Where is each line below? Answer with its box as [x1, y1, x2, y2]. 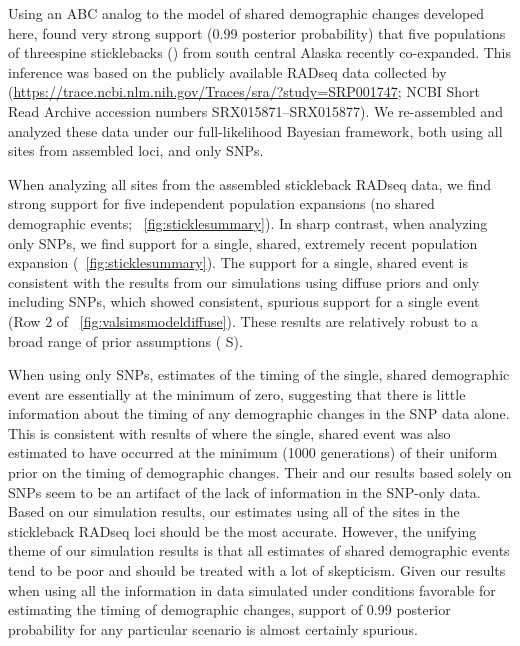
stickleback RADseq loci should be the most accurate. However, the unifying [8, 520, 477, 541]
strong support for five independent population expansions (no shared [8, 193, 435, 214]
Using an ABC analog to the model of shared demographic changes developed [8, 3, 485, 23]
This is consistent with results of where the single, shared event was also [8, 422, 451, 443]
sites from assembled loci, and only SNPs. [8, 140, 264, 161]
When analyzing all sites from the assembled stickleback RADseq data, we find [8, 173, 492, 194]
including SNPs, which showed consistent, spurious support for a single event [8, 291, 480, 312]
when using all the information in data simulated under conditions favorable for [8, 579, 496, 600]
